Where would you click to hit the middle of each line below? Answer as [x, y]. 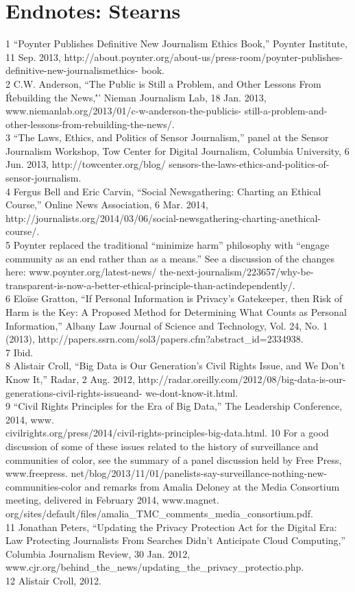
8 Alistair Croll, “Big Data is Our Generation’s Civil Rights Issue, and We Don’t [175, 366]
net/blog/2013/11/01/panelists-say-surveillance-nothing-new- [199, 473]
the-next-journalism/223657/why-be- [237, 272]
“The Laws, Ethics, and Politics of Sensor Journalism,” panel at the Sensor [171, 137]
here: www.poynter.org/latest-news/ [81, 272]
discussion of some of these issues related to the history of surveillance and [162, 446]
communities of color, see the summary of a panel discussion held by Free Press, [174, 459]
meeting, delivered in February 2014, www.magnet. [112, 500]
